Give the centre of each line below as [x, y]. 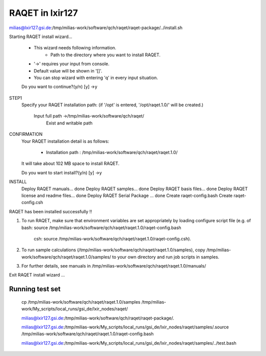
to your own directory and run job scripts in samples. [166, 257]
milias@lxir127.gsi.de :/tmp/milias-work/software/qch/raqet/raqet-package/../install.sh [96, 28]
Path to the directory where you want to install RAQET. [105, 55]
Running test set [35, 289]
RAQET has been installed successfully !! [50, 211]
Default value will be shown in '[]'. [68, 71]
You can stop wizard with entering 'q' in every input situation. [96, 78]
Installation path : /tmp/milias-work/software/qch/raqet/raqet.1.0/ [112, 153]
